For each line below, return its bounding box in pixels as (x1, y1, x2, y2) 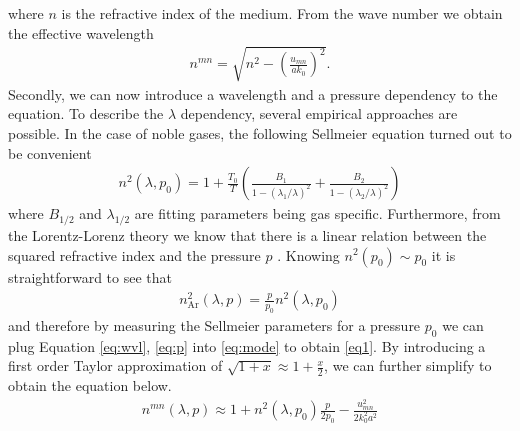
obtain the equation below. (8, 375, 172, 396)
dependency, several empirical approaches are (180, 103, 458, 124)
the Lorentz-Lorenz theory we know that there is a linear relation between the (8, 224, 487, 245)
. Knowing (277, 244, 340, 265)
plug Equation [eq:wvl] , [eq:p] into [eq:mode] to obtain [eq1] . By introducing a (8, 335, 486, 356)
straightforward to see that (8, 266, 172, 287)
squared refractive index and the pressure (8, 244, 261, 265)
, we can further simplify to (324, 355, 492, 376)
